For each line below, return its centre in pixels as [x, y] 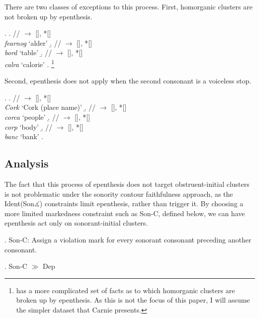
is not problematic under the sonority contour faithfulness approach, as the [119, 194]
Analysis [27, 163]
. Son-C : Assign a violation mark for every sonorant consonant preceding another [128, 239]
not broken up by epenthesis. [48, 16]
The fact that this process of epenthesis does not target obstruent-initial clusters [127, 184]
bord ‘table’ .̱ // [28, 52]
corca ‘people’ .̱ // [32, 117]
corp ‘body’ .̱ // [29, 126]
